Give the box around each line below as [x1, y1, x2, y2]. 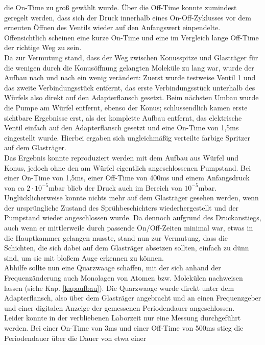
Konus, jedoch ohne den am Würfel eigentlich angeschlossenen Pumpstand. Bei [4, 162, 251, 173]
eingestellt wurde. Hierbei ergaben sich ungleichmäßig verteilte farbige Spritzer [4, 132, 250, 143]
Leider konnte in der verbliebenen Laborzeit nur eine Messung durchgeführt [4, 312, 241, 323]
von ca [4, 182, 25, 193]
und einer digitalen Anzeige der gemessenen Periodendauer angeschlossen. [4, 302, 235, 313]
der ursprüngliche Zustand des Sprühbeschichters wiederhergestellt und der [4, 202, 238, 213]
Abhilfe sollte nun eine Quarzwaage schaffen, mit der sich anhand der [4, 262, 221, 273]
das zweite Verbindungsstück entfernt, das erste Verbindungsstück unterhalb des [4, 82, 255, 93]
